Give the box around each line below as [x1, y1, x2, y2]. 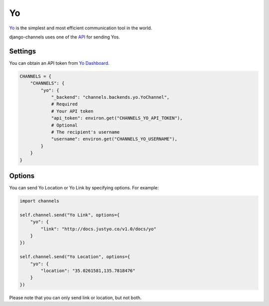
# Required [51, 101, 78, 107]
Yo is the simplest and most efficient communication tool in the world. [9, 25, 152, 31]
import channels [19, 198, 60, 204]
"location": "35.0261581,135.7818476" [40, 268, 135, 274]
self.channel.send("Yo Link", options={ [19, 212, 120, 218]
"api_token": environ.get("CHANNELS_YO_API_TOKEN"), [51, 115, 183, 121]
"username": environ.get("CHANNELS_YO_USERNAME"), [51, 136, 178, 142]
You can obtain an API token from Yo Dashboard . [9, 60, 110, 66]
